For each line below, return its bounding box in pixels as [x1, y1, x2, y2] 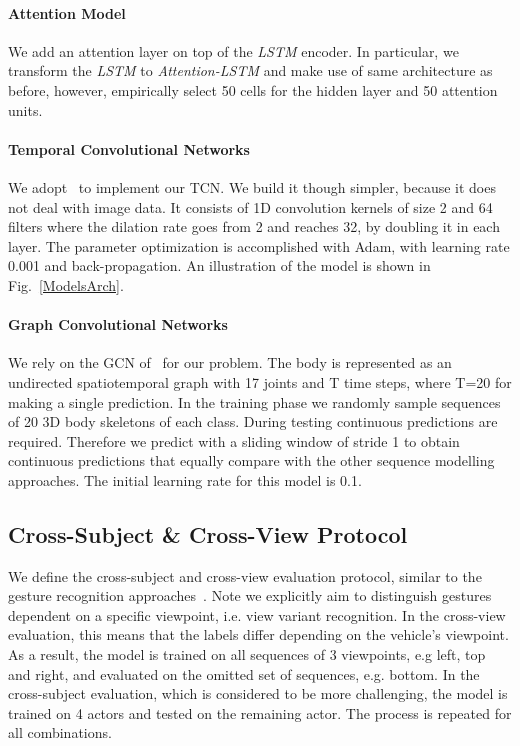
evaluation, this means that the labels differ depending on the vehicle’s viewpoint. [8, 624, 509, 645]
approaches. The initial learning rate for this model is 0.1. [8, 469, 362, 490]
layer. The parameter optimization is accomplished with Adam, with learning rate [8, 235, 510, 256]
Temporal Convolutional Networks [8, 138, 250, 159]
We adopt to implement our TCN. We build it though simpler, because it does [8, 176, 496, 197]
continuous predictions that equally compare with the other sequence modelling [8, 450, 495, 471]
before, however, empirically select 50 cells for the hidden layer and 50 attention [8, 79, 498, 100]
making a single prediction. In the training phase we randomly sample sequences [8, 391, 501, 412]
